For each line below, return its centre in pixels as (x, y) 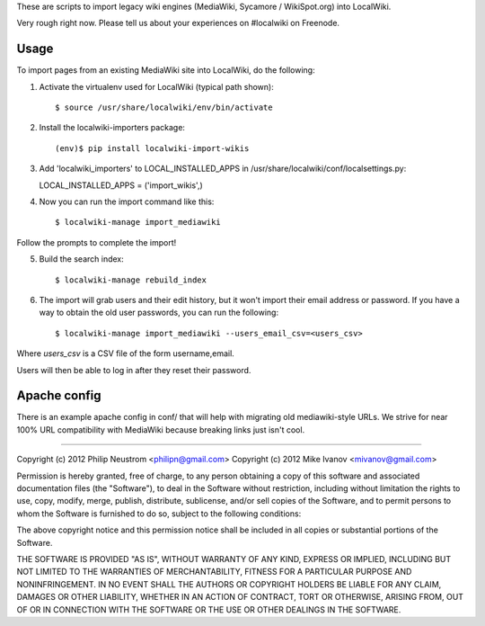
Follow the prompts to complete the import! (97, 242)
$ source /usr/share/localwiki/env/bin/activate (164, 107)
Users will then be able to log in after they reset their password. (134, 370)
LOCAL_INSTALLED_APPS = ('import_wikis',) (121, 185)
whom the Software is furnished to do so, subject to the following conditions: (159, 514)
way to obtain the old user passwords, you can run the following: (159, 313)
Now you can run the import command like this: (127, 201)
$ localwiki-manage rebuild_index (131, 280)
